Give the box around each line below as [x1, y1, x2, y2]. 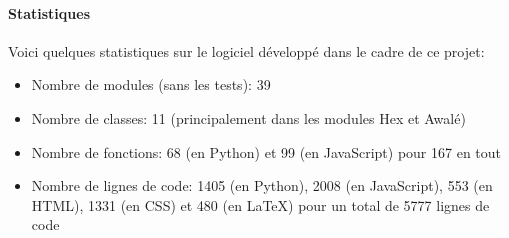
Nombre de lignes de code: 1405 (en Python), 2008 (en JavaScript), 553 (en [31, 175, 493, 196]
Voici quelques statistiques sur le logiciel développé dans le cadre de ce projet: [8, 40, 485, 61]
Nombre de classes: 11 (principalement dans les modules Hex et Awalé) [31, 107, 466, 128]
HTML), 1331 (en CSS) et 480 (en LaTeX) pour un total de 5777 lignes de [31, 194, 490, 215]
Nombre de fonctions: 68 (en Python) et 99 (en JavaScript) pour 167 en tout [31, 141, 502, 162]
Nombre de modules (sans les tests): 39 [31, 74, 271, 95]
